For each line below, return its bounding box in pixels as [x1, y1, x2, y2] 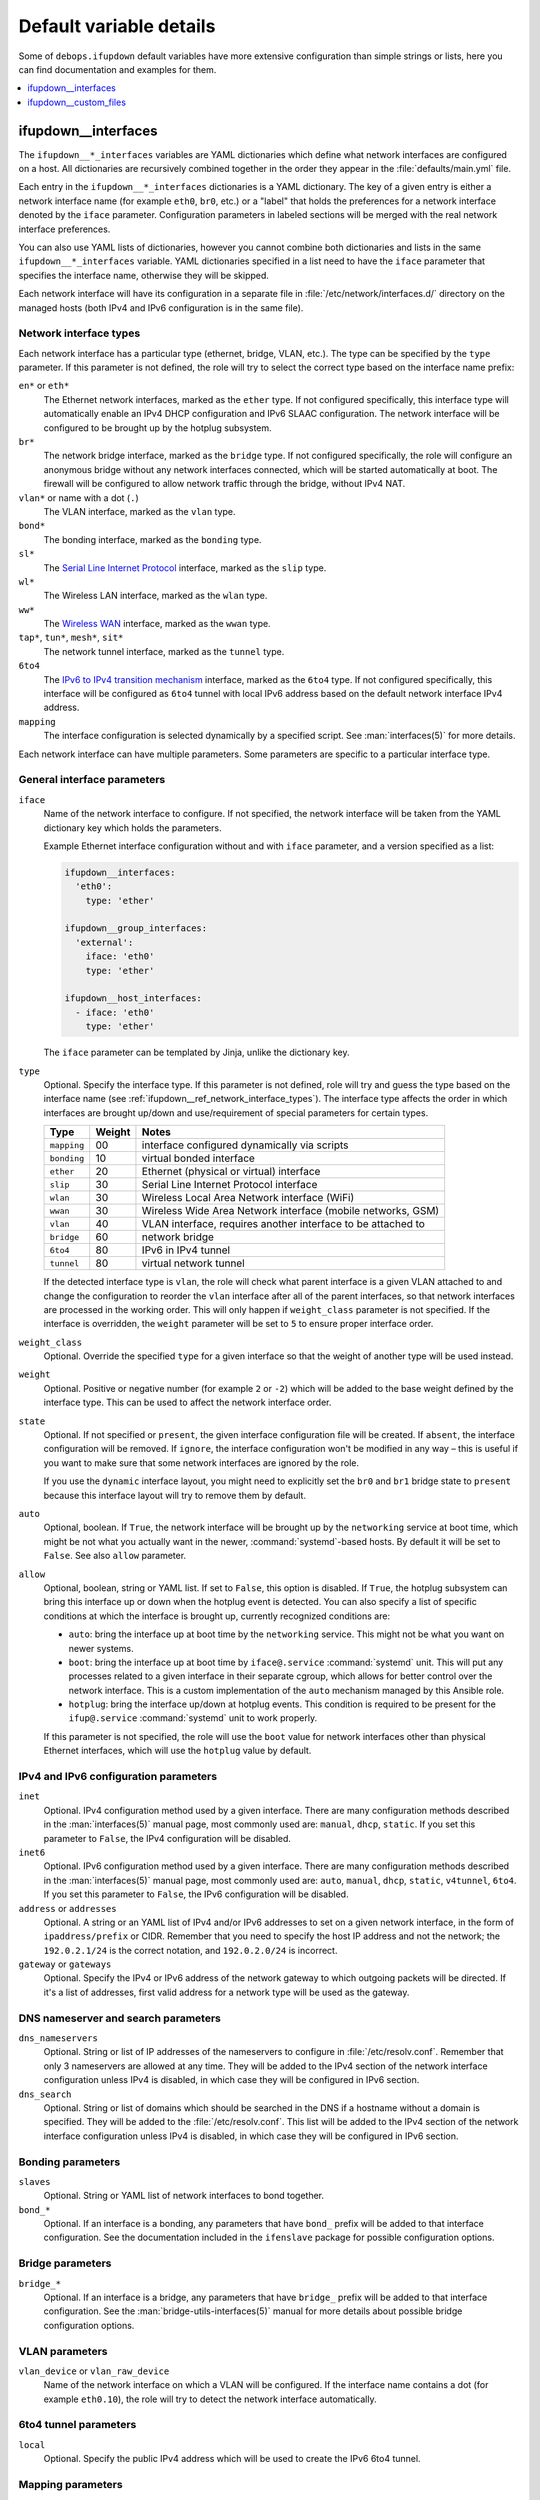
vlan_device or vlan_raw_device [18, 2365, 170, 2377]
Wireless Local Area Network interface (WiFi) [141, 1191, 355, 1205]
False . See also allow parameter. [43, 1550, 187, 1562]
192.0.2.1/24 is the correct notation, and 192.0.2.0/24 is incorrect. [43, 1944, 338, 1956]
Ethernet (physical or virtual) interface [141, 1165, 321, 1179]
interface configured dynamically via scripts [141, 1138, 349, 1152]
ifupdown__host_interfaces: [64, 993, 202, 1004]
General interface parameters [18, 773, 166, 787]
